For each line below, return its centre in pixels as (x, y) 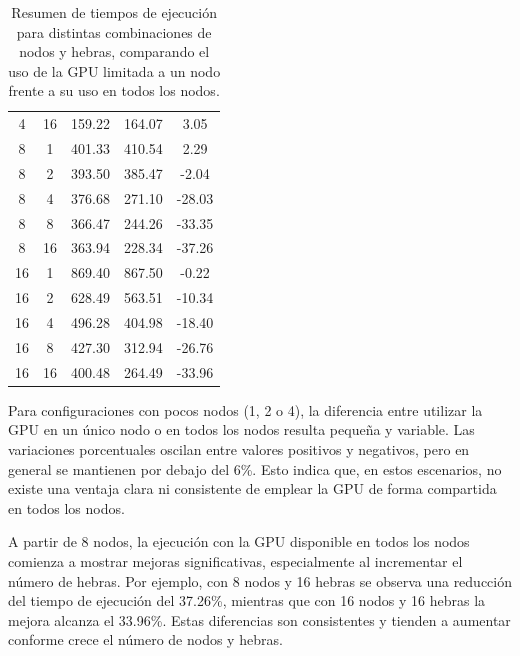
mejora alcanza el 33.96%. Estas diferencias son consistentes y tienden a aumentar (259, 619)
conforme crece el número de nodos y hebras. (145, 639)
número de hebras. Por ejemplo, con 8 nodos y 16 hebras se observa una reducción (260, 580)
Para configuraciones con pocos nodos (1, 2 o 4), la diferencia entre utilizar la (245, 409)
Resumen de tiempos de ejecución (114, 12)
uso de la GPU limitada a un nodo (114, 70)
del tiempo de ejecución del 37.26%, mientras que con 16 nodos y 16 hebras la (247, 600)
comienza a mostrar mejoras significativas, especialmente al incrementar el (235, 560)
